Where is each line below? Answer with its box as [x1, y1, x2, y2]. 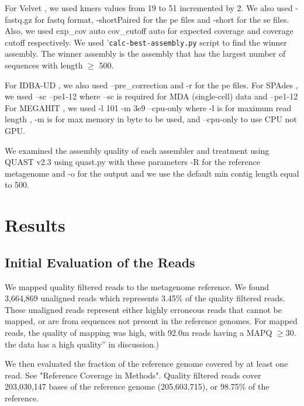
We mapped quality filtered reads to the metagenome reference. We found [5, 280, 270, 293]
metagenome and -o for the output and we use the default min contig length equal [5, 167, 299, 179]
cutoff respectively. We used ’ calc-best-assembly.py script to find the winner [5, 36, 287, 48]
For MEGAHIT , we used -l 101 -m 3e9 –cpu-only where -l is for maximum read [5, 101, 292, 113]
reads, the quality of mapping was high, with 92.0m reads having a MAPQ [5, 326, 272, 338]
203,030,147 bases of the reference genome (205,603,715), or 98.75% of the [5, 380, 270, 393]
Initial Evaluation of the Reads [5, 253, 195, 271]
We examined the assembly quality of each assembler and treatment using [5, 144, 270, 156]
